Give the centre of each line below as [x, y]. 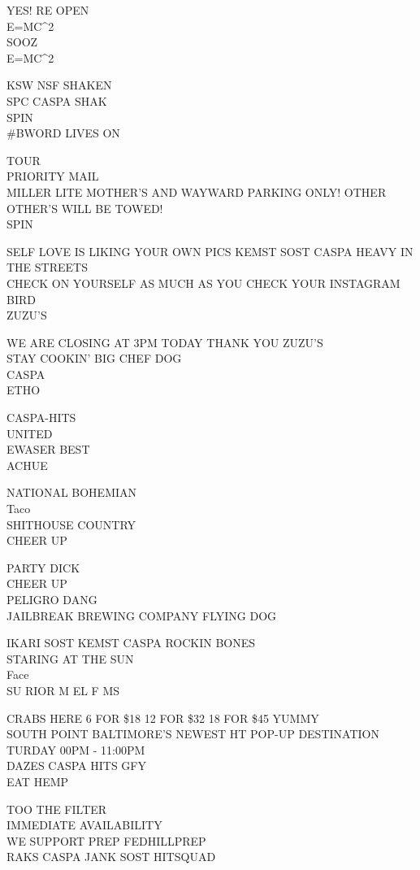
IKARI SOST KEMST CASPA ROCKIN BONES [131, 643]
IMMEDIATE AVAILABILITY [84, 825]
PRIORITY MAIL [53, 176]
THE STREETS [47, 267]
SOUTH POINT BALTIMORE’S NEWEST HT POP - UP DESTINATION [193, 734]
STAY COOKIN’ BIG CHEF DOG [94, 358]
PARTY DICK [43, 567]
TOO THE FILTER [57, 809]
